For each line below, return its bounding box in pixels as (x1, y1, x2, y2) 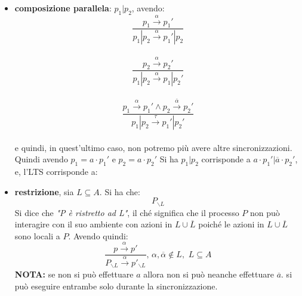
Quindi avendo (14, 153, 68, 165)
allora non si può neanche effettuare (143, 268, 274, 280)
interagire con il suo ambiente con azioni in (14, 218, 172, 230)
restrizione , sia (14, 185, 74, 198)
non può (249, 206, 280, 218)
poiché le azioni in (198, 218, 264, 230)
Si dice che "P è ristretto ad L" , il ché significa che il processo (14, 206, 239, 218)
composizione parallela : (14, 2, 112, 14)
